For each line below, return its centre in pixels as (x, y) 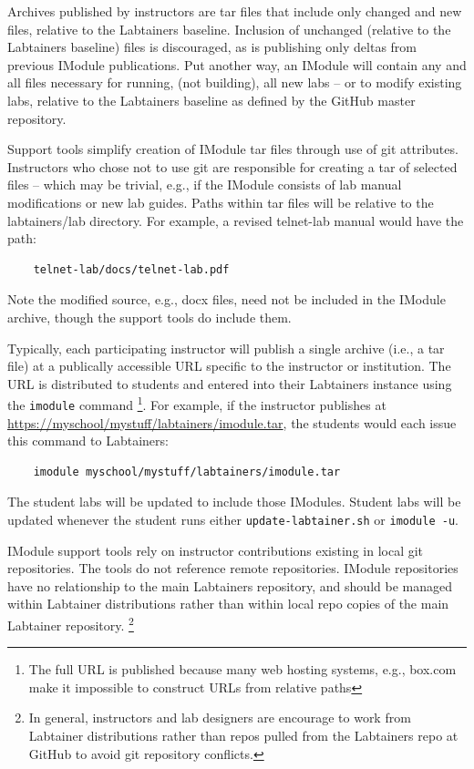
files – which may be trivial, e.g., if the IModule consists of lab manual (205, 185)
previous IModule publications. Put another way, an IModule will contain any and (237, 64)
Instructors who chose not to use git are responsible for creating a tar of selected (232, 166)
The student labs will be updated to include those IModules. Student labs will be (234, 502)
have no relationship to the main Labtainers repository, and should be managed (230, 585)
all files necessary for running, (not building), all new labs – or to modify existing (235, 82)
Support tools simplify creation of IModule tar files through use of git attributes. (233, 149)
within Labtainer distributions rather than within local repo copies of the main (228, 604)
